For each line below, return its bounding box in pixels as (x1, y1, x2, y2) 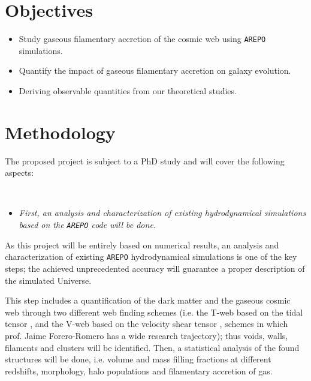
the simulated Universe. (5, 274, 92, 286)
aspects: (5, 166, 34, 179)
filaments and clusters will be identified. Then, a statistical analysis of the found (5, 341, 300, 353)
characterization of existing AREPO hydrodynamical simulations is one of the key (5, 250, 297, 263)
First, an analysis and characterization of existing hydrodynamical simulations (19, 206, 306, 219)
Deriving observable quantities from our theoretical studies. (19, 84, 237, 97)
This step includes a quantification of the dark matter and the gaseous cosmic (5, 294, 291, 307)
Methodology (5, 119, 116, 144)
